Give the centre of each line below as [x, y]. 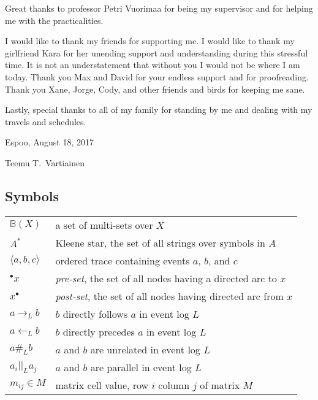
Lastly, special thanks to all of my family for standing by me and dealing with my [159, 110]
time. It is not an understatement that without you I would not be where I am [153, 65]
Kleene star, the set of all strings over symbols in [160, 242]
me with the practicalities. [54, 20]
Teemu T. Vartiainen [45, 162]
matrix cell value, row [102, 385]
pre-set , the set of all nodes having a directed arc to [166, 278]
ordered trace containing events [123, 260]
